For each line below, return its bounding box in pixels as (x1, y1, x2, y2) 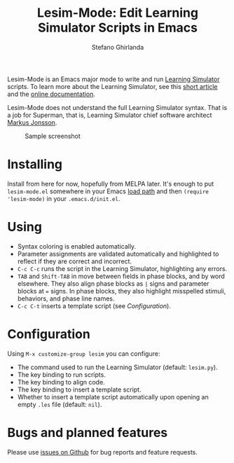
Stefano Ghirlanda (91, 43, 144, 51)
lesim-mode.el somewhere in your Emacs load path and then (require (7, 187, 209, 195)
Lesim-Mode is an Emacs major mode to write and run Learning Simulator (7, 75, 220, 83)
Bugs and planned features (7, 424, 168, 441)
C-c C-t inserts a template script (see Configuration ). (17, 301, 172, 310)
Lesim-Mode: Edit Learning (37, 5, 198, 21)
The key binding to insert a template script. (17, 385, 142, 394)
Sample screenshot (25, 132, 81, 140)
